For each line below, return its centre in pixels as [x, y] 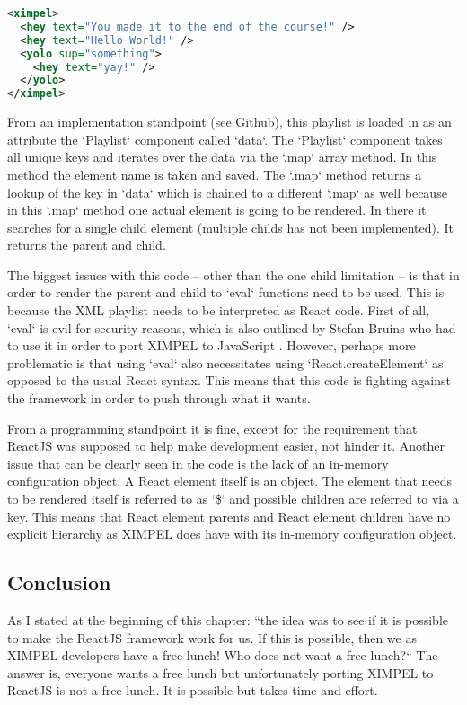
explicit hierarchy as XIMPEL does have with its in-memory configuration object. [232, 534]
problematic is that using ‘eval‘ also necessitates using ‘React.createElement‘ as [225, 362]
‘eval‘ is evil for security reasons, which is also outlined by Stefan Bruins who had [232, 327]
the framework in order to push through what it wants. [159, 398]
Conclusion [59, 582]
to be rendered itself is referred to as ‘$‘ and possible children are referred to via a [233, 498]
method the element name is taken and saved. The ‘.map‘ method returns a [215, 174]
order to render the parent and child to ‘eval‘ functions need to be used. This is [226, 292]
